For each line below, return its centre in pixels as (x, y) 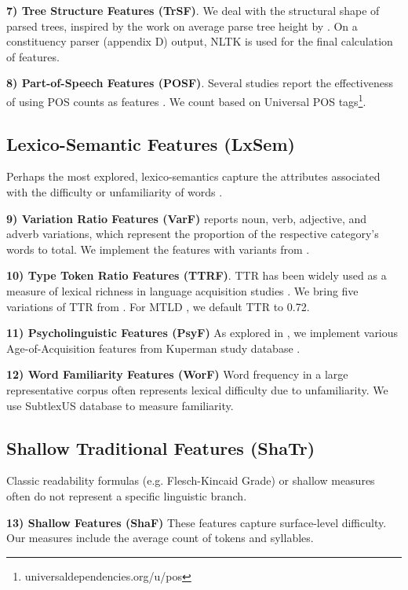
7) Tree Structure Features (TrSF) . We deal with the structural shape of (193, 10)
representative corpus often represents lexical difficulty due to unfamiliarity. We (197, 389)
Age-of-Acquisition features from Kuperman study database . (153, 348)
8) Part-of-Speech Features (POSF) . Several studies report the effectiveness (200, 83)
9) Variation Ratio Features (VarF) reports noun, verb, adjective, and (187, 218)
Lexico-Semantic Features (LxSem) (151, 143)
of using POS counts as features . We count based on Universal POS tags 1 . (186, 100)
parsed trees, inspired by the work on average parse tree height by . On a (182, 26)
